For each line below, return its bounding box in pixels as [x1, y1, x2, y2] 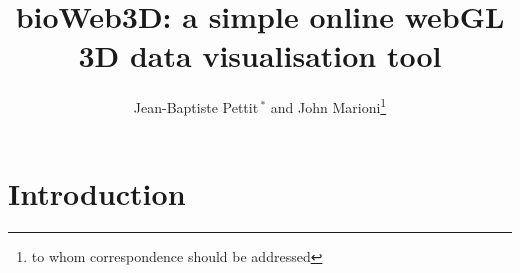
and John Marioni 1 [270, 94, 387, 117]
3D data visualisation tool [78, 35, 442, 76]
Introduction [8, 172, 186, 213]
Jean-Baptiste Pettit [133, 96, 259, 117]
